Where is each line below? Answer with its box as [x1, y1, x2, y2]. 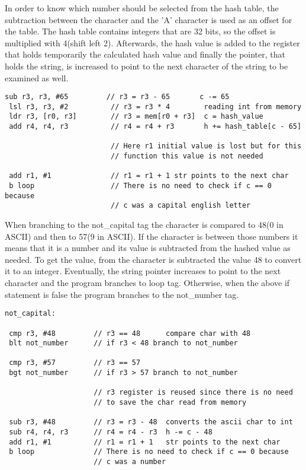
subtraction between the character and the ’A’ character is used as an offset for [5, 13, 292, 26]
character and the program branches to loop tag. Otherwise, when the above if [5, 277, 290, 288]
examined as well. [5, 71, 69, 84]
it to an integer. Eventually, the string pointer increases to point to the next [5, 265, 281, 277]
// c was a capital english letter [110, 201, 251, 210]
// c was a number [94, 458, 166, 466]
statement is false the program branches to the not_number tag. [5, 288, 239, 300]
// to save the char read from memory [94, 398, 247, 407]
